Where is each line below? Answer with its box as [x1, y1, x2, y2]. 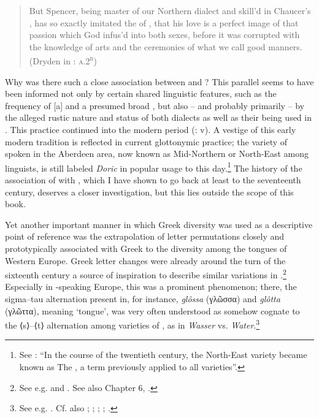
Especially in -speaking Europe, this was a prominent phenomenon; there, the [5, 280, 297, 293]
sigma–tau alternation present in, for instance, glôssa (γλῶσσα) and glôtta [5, 292, 280, 305]
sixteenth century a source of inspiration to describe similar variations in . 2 [5, 267, 286, 281]
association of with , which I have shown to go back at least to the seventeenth [5, 173, 301, 186]
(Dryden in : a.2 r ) [29, 53, 97, 67]
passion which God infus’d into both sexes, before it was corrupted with [29, 28, 300, 41]
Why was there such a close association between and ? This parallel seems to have [5, 75, 314, 88]
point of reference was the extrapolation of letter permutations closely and [5, 230, 285, 243]
